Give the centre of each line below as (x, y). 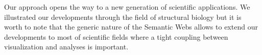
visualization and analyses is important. (66, 47)
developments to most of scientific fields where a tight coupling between (116, 36)
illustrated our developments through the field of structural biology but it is (123, 17)
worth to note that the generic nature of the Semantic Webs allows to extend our (131, 27)
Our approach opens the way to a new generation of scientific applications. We (127, 7)
